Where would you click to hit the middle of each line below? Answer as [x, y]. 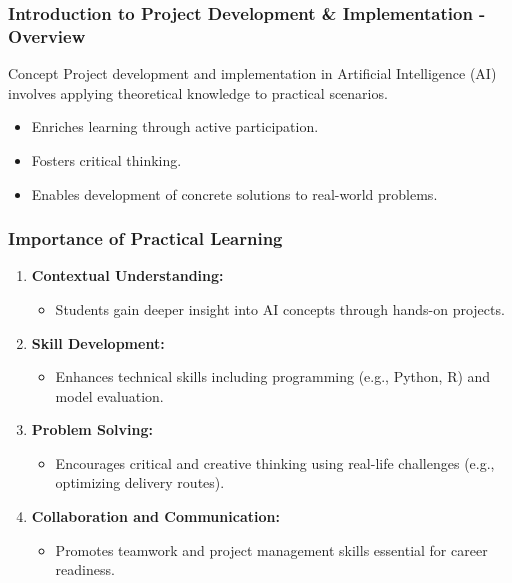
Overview [47, 35]
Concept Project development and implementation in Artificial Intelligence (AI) [252, 73]
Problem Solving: [92, 429]
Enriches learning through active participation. [175, 126]
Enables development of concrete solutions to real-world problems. [234, 193]
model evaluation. [109, 395]
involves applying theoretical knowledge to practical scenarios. [198, 92]
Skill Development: [98, 342]
